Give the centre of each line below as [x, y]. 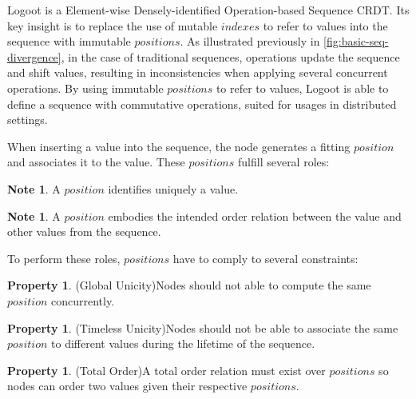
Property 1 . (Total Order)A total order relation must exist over [166, 370]
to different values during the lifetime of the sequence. [183, 343]
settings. [28, 120]
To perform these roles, [64, 258]
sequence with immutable [69, 41]
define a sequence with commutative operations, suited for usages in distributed [202, 104]
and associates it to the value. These [96, 162]
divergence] [34, 56]
